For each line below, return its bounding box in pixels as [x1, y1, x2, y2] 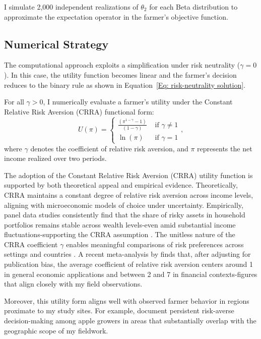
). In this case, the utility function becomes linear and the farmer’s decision [4, 69, 237, 80]
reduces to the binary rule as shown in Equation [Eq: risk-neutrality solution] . [4, 79, 245, 90]
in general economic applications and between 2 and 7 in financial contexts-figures [4, 268, 257, 279]
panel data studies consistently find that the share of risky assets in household [4, 209, 245, 220]
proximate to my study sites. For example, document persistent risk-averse [4, 305, 234, 316]
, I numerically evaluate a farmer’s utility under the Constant [43, 96, 233, 107]
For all [4, 96, 24, 107]
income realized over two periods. [4, 153, 107, 163]
